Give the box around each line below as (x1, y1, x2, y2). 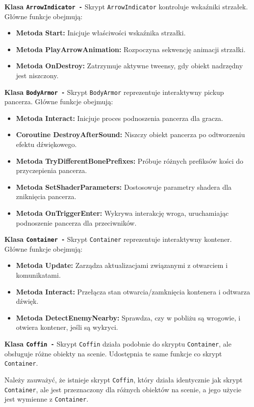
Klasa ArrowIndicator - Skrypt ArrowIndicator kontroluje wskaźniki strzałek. (4, 1, 248, 11)
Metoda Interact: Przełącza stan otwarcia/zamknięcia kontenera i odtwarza (16, 286, 250, 296)
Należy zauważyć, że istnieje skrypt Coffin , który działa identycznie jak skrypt (4, 374, 243, 384)
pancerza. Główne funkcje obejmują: (4, 96, 113, 107)
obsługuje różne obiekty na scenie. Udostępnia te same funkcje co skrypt (4, 348, 222, 358)
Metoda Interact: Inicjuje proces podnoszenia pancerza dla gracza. (16, 113, 223, 123)
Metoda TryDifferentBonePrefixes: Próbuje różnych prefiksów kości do (16, 155, 243, 166)
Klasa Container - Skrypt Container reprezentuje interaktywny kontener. (4, 234, 232, 244)
